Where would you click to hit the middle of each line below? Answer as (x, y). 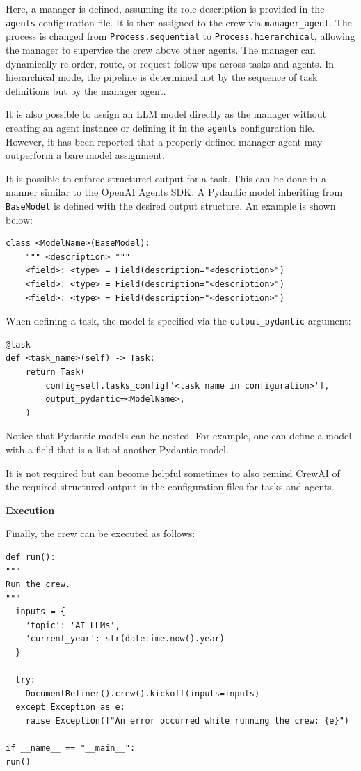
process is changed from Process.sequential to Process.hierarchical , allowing (180, 36)
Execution (30, 509)
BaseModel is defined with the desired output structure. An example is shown (171, 205)
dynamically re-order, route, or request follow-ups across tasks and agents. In (170, 63)
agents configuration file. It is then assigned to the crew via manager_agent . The (179, 22)
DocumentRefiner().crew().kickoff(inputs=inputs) (143, 693)
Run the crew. (38, 585)
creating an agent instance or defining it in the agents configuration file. (160, 127)
